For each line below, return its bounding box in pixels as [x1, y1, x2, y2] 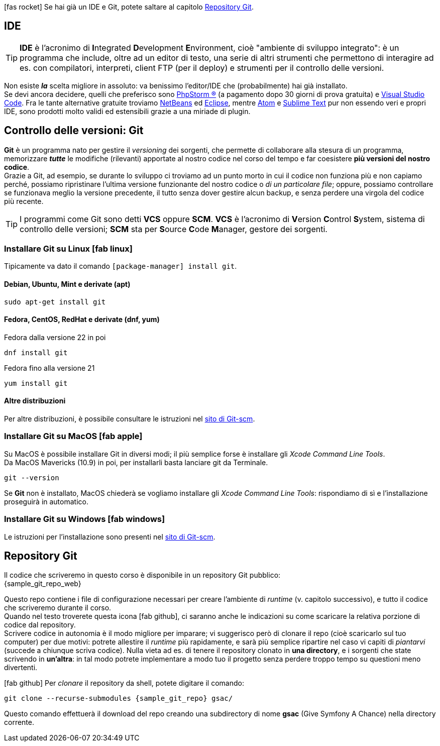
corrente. [4, 718, 34, 727]
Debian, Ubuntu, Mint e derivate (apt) [4, 280, 131, 289]
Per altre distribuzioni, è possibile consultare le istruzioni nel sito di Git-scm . [4, 414, 255, 423]
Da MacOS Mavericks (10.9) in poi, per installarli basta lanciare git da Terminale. [4, 458, 268, 467]
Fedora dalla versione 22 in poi [4, 333, 106, 342]
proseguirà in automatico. [4, 497, 88, 506]
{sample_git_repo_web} [4, 579, 81, 588]
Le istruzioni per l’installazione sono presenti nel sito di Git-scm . [4, 532, 215, 541]
